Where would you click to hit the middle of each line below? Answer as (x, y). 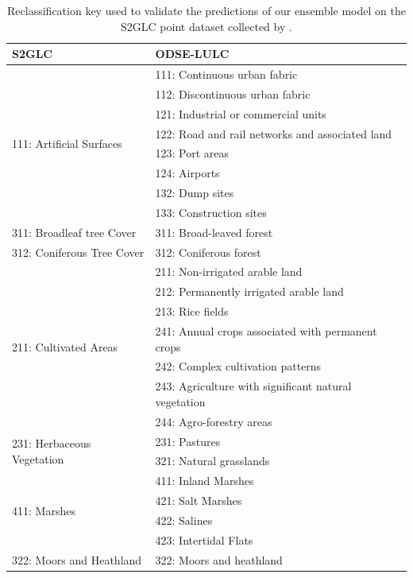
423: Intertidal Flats (204, 539)
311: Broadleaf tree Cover (74, 232)
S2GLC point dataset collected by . (206, 26)
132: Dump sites (195, 193)
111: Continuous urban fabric (226, 74)
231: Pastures (188, 441)
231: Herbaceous (52, 443)
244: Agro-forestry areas (214, 421)
